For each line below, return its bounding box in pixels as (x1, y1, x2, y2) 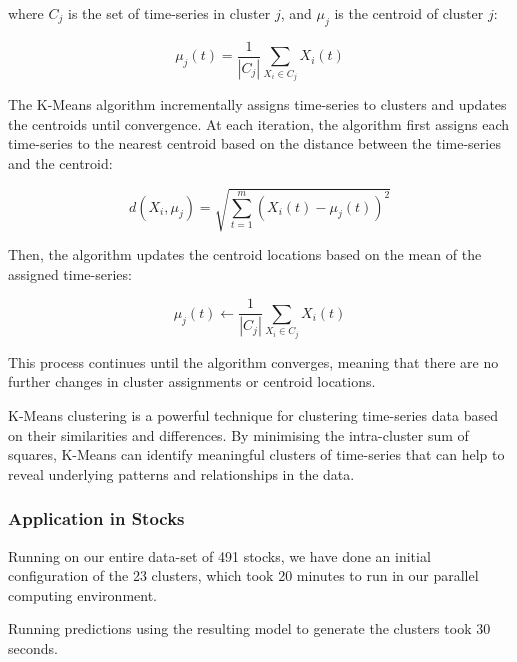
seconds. (8, 637, 58, 658)
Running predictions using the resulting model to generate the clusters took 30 (8, 618, 491, 639)
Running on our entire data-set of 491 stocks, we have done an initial (8, 545, 431, 566)
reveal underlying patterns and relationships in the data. (8, 463, 355, 484)
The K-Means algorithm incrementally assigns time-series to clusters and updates (8, 94, 507, 115)
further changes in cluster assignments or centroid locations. (8, 371, 376, 392)
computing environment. (8, 584, 158, 605)
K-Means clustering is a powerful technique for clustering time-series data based (8, 404, 498, 425)
